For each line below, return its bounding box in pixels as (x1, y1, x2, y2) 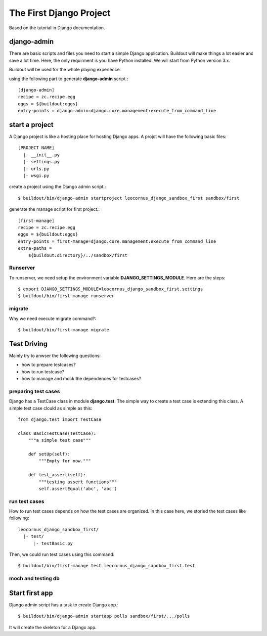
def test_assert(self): (28, 472, 86, 478)
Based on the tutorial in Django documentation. (9, 25, 105, 31)
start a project (9, 121, 54, 129)
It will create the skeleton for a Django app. (9, 624, 97, 630)
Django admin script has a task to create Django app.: (9, 601, 119, 608)
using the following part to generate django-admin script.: (9, 76, 128, 82)
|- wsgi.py (23, 173, 49, 179)
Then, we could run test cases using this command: (9, 551, 115, 557)
